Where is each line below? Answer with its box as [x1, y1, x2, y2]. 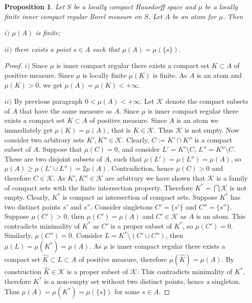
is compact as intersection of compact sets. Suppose [63, 192, 217, 202]
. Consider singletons [90, 201, 153, 211]
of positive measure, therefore [78, 254, 167, 264]
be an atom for [172, 11, 217, 21]
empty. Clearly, [4, 192, 50, 202]
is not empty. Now [184, 124, 239, 135]
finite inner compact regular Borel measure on [4, 11, 142, 21]
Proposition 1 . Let [4, 1, 65, 11]
